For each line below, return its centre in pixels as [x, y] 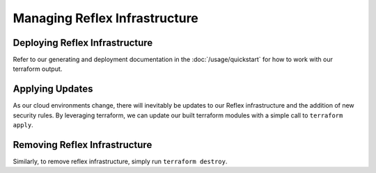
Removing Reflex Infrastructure [83, 145]
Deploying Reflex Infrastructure [83, 43]
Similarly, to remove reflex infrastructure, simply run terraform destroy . [120, 162]
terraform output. [38, 69]
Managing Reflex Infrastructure [105, 18]
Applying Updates [53, 89]
